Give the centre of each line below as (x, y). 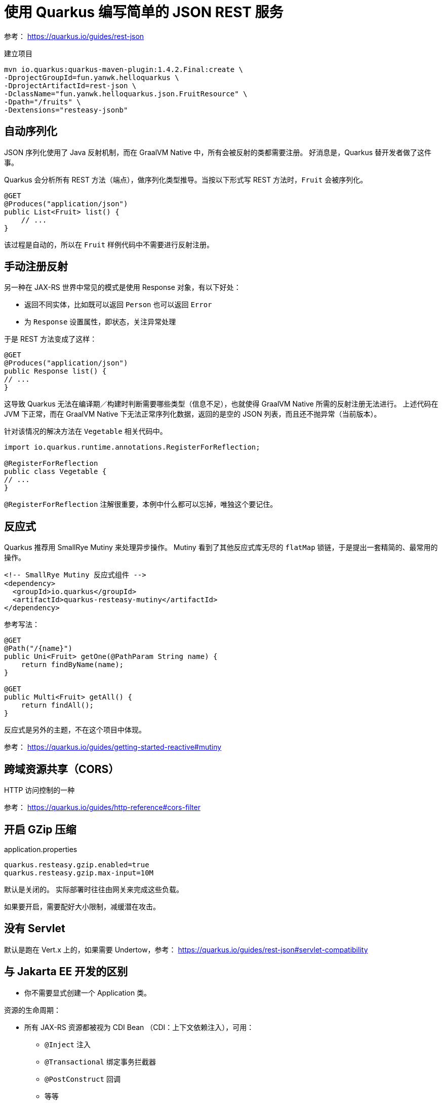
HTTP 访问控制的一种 (39, 790)
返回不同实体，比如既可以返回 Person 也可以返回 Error (118, 305)
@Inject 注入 (68, 1044)
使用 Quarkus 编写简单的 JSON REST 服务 (144, 12)
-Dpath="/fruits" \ (43, 102)
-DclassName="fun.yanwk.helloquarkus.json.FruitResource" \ (126, 94)
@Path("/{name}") (38, 649)
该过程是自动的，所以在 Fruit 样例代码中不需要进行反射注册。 (109, 244)
